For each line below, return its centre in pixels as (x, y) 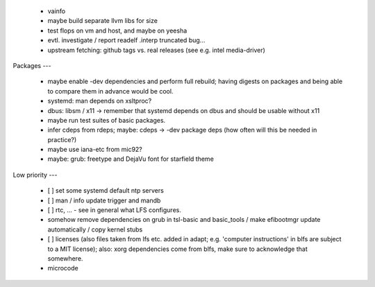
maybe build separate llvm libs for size (102, 21)
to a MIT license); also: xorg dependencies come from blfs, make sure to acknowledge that (178, 249)
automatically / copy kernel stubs (95, 229)
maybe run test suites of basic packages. (107, 120)
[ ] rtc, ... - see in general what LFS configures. (115, 210)
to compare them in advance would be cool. (110, 91)
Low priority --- (35, 175)
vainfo (57, 11)
